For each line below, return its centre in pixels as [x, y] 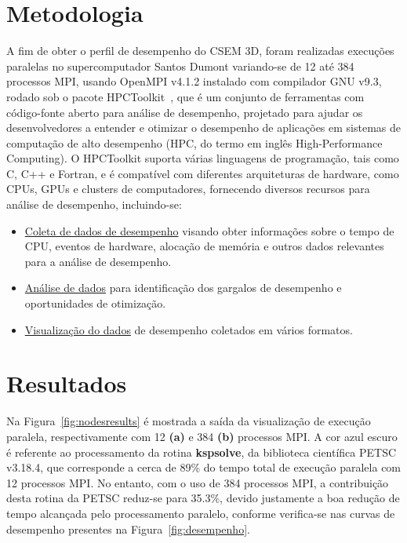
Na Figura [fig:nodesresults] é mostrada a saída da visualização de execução [189, 421]
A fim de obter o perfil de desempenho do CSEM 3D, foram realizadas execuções [200, 51]
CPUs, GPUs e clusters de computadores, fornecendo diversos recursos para [188, 189]
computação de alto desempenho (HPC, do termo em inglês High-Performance [194, 142]
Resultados [67, 383]
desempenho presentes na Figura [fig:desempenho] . [128, 528]
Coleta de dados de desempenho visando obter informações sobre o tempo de [209, 230]
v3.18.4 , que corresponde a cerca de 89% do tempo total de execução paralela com [204, 467]
